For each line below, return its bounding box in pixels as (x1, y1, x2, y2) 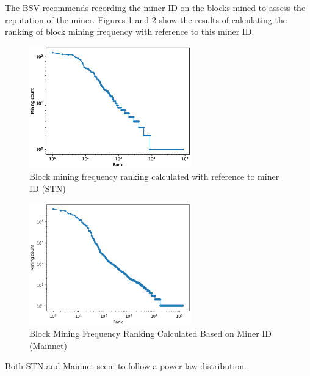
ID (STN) (29, 182, 66, 194)
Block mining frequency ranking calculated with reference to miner (29, 170, 279, 183)
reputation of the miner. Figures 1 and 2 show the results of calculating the (5, 13, 287, 26)
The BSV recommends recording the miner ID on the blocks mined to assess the (5, 1, 306, 13)
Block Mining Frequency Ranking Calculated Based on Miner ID (29, 327, 272, 340)
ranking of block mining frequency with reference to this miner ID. (5, 25, 254, 38)
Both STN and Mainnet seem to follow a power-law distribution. (5, 359, 247, 372)
